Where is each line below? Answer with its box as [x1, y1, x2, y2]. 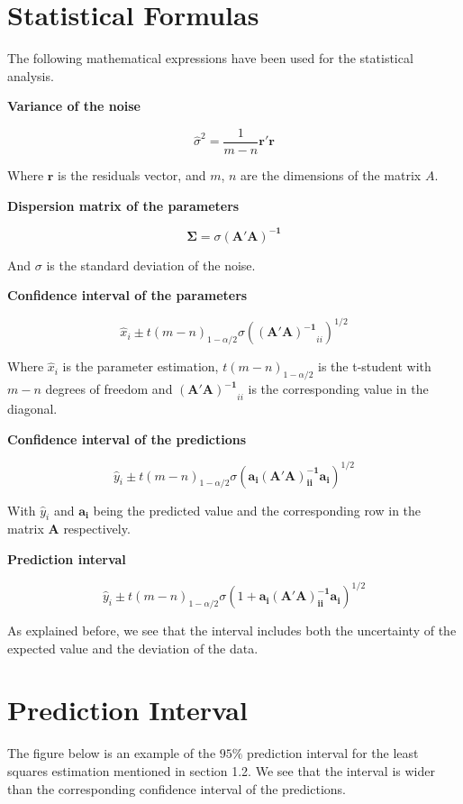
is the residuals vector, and [58, 165, 206, 184]
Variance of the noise [7, 96, 141, 115]
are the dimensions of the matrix [241, 165, 422, 184]
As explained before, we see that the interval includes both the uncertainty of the [7, 621, 457, 640]
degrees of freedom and [45, 379, 173, 398]
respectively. [63, 519, 131, 538]
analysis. [7, 66, 54, 85]
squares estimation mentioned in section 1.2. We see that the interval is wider [7, 762, 435, 781]
